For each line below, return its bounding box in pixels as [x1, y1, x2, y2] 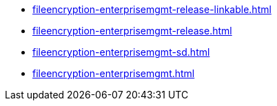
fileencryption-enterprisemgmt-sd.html [32, 46, 210, 58]
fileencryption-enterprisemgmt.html [32, 67, 195, 79]
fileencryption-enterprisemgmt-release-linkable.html [32, 3, 271, 15]
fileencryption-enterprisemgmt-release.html [32, 25, 232, 36]
